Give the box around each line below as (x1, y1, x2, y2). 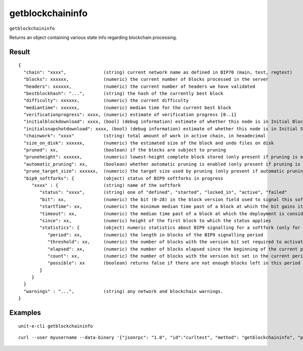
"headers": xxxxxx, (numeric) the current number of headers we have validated (23, 83, 256, 89)
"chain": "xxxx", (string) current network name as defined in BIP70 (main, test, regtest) (23, 69, 293, 75)
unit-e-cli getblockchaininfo (18, 323, 93, 329)
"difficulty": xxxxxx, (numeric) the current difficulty (23, 97, 189, 104)
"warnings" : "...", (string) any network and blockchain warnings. (23, 288, 224, 294)
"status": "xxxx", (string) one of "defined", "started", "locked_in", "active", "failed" (39, 189, 287, 195)
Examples (9, 309, 41, 317)
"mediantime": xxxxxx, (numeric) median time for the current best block (23, 105, 232, 111)
